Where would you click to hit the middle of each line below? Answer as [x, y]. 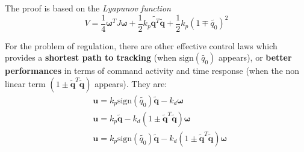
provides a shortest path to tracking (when [91, 57]
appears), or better [255, 57]
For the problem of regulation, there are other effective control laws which [141, 45]
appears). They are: [131, 83]
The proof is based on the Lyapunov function [88, 8]
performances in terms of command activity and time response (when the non [152, 71]
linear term [25, 83]
